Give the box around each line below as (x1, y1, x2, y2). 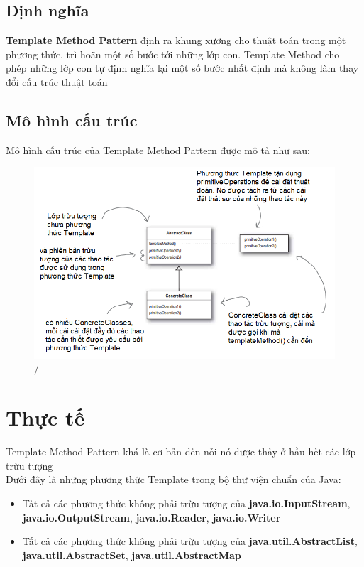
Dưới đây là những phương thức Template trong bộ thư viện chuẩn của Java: (6, 472, 341, 487)
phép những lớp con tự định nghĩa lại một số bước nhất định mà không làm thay (6, 60, 359, 75)
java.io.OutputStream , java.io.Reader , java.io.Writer (22, 509, 281, 524)
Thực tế (6, 403, 85, 432)
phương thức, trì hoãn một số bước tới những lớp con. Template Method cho (6, 46, 340, 61)
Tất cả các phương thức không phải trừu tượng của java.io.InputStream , (22, 495, 351, 510)
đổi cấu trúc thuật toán (6, 74, 108, 89)
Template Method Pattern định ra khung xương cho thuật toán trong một (6, 33, 346, 48)
